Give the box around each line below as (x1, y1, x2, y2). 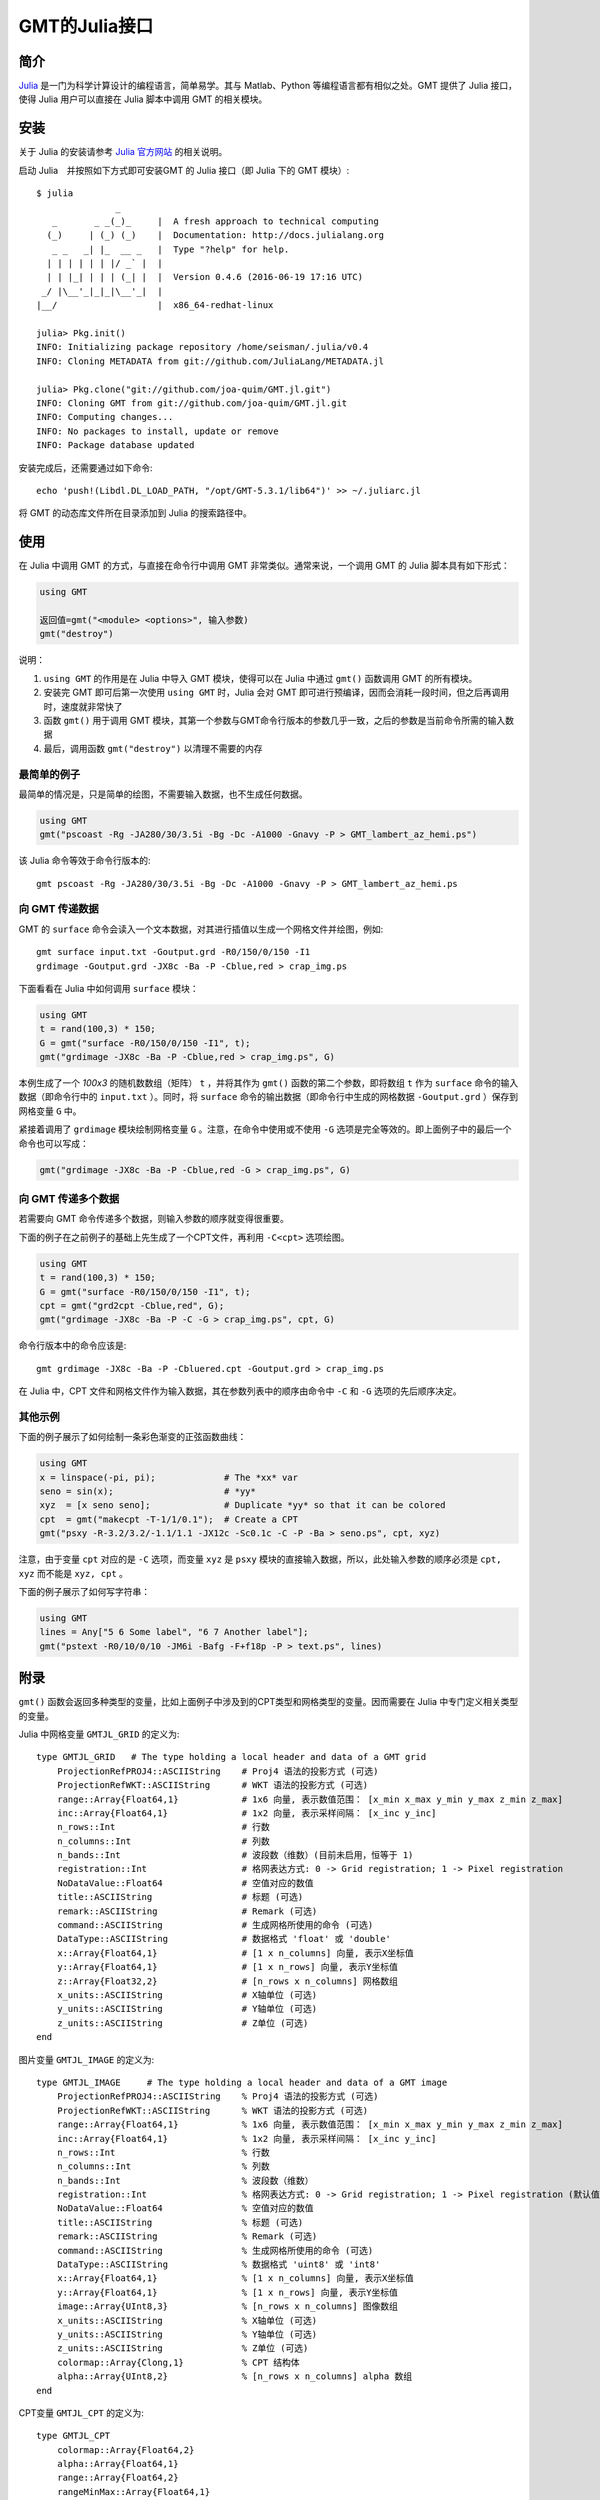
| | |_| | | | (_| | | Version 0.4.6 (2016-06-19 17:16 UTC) (46, 271, 364, 283)
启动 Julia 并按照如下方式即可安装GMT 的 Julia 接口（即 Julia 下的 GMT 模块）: (18, 164, 350, 176)
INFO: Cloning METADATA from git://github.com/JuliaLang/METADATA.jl (36, 355, 385, 367)
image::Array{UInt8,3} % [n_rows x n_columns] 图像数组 (56, 2301, 399, 2312)
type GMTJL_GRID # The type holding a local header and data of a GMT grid (36, 1751, 427, 1763)
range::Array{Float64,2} (56, 2472, 179, 2484)
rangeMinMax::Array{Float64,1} (56, 2486, 211, 2497)
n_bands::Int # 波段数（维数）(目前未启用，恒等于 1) (56, 1850, 414, 1861)
